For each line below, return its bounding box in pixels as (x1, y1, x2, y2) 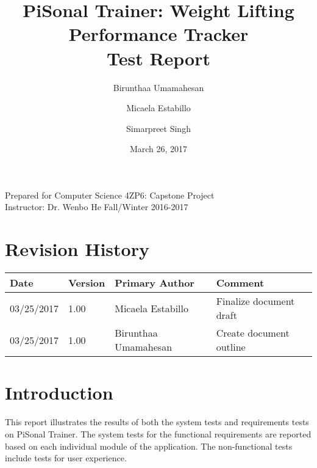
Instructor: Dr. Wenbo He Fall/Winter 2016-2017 (5, 200, 188, 213)
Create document (216, 326, 290, 340)
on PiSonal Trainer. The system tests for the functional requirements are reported (5, 427, 312, 440)
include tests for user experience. (5, 452, 127, 464)
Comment (216, 276, 265, 290)
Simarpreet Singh (126, 122, 191, 134)
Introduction (5, 380, 113, 405)
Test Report (106, 45, 211, 70)
